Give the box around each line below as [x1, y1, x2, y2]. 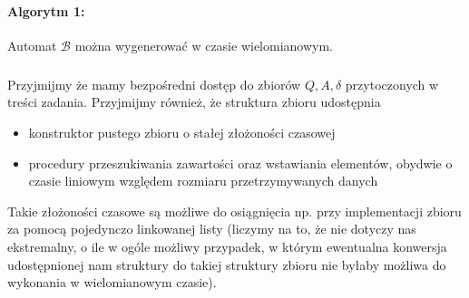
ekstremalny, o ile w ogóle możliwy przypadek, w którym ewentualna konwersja [7, 236, 447, 255]
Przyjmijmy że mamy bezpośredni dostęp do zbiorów [7, 74, 301, 93]
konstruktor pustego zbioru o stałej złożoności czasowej [28, 122, 336, 141]
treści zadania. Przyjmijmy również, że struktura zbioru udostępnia [7, 92, 381, 111]
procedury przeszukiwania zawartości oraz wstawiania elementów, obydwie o [28, 153, 453, 172]
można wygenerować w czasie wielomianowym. [74, 35, 334, 54]
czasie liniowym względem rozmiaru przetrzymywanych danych [28, 171, 378, 190]
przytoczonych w [345, 74, 439, 93]
